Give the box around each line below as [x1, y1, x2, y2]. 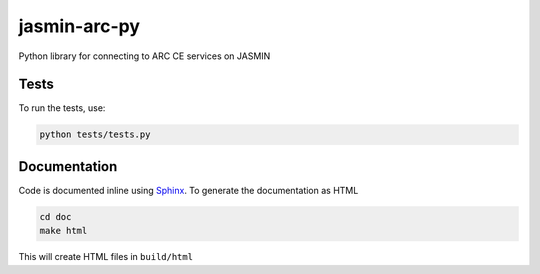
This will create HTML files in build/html [18, 251, 194, 263]
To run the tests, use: [18, 102, 106, 114]
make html [39, 225, 88, 237]
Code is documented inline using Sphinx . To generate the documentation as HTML [18, 184, 359, 196]
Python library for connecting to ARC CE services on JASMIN [18, 50, 271, 62]
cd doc [39, 211, 72, 222]
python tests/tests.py [39, 129, 151, 140]
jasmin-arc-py [18, 15, 140, 37]
